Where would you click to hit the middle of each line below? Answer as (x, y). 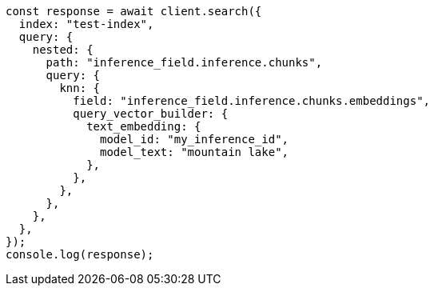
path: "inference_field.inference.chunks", (184, 62)
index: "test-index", (86, 24)
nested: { (63, 50)
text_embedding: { (144, 126)
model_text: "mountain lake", (195, 152)
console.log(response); (80, 254)
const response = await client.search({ (134, 11)
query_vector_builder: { (151, 114)
